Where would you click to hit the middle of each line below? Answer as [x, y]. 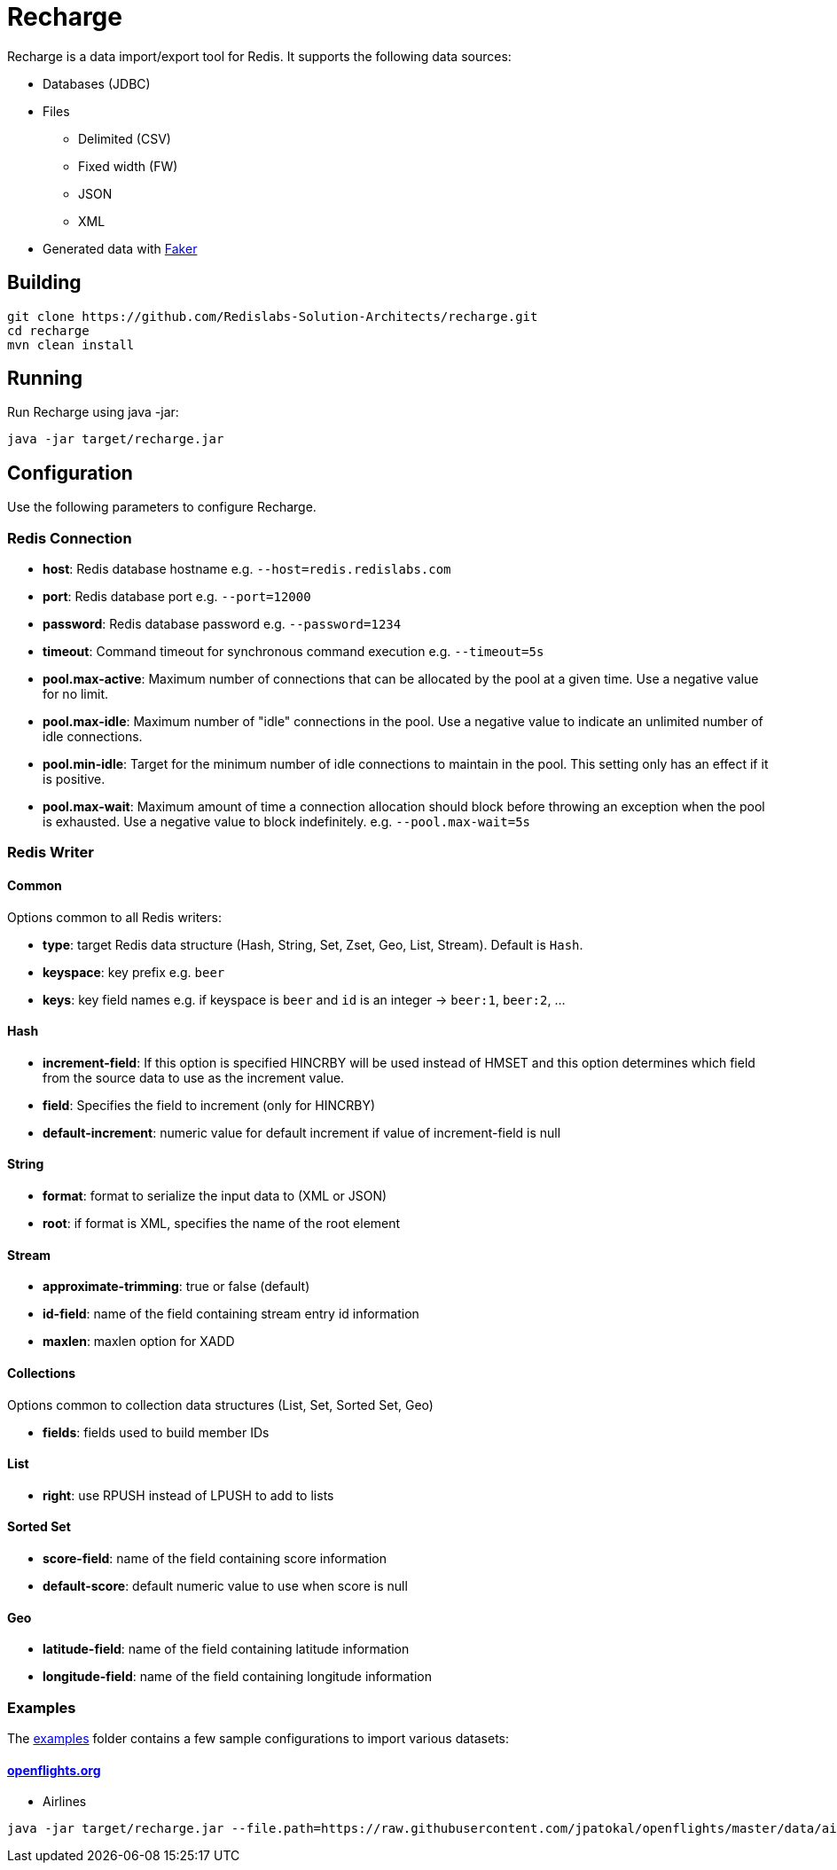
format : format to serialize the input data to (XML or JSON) [215, 1196]
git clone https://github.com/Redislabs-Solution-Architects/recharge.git [273, 316]
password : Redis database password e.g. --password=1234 [222, 624]
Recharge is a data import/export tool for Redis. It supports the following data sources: [259, 56]
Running [45, 379]
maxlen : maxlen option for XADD [139, 1342]
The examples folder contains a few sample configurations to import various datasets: [258, 1738]
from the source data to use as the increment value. [194, 1077]
